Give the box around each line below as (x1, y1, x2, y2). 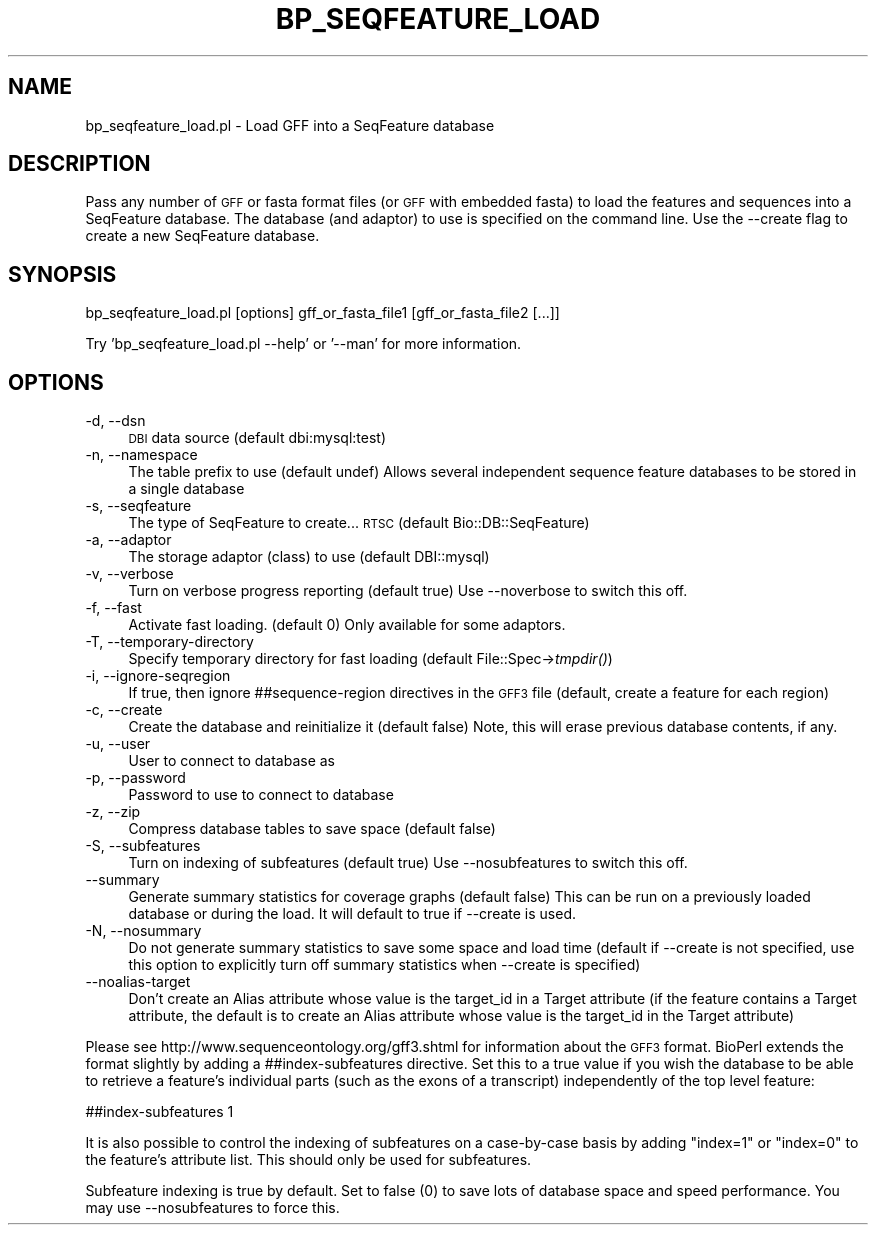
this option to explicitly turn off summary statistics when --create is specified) (128, 956, 641, 974)
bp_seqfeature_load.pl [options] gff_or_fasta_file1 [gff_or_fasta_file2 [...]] (85, 304, 560, 322)
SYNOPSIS (8, 261, 117, 287)
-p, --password (85, 769, 186, 787)
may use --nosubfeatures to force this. (85, 1199, 340, 1217)
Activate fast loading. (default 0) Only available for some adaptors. (128, 616, 566, 634)
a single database (128, 480, 245, 498)
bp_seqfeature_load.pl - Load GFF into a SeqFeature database (85, 116, 495, 134)
